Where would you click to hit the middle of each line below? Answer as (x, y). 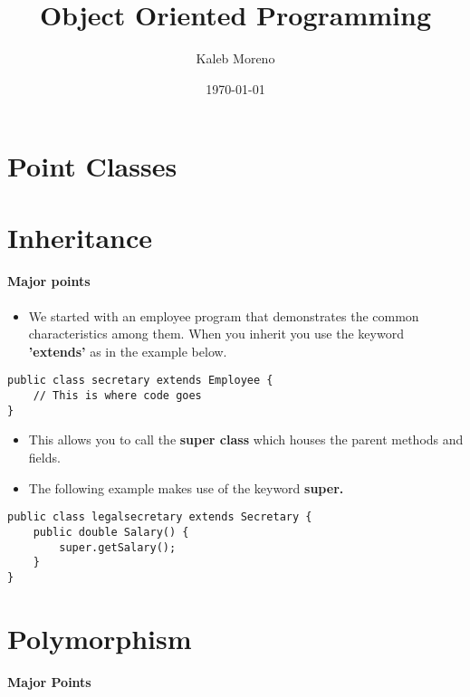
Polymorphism (100, 638)
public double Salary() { (111, 532)
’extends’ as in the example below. (128, 351)
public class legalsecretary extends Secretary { (160, 517)
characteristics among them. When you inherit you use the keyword (216, 334)
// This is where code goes (117, 396)
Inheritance (80, 237)
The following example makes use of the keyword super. (186, 487)
